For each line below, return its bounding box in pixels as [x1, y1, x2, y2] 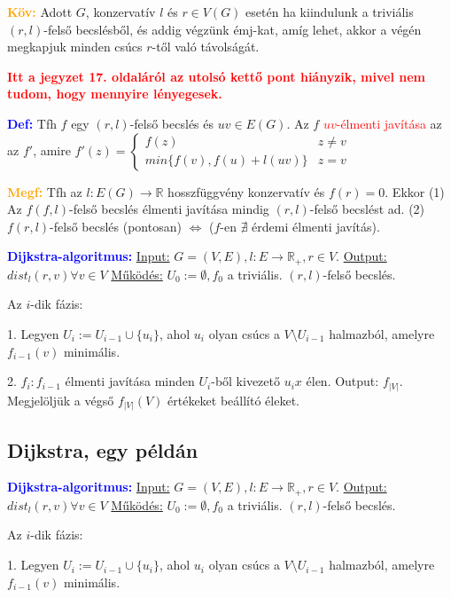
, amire [33, 140, 71, 159]
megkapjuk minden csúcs [7, 37, 143, 56]
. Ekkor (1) [385, 182, 445, 201]
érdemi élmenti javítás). [252, 216, 380, 235]
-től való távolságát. [152, 37, 260, 56]
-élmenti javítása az [336, 114, 442, 132]
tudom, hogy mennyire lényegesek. [7, 84, 222, 103]
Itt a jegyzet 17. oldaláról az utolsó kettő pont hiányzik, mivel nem [7, 67, 425, 85]
